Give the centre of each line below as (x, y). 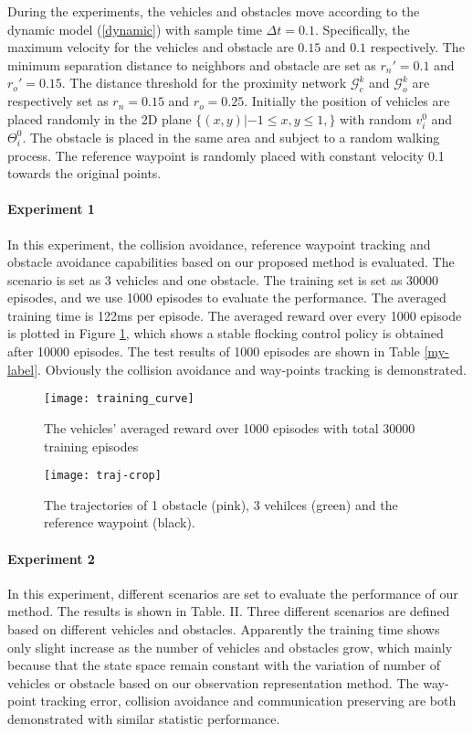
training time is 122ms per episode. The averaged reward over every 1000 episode (235, 315)
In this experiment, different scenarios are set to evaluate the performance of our (233, 593)
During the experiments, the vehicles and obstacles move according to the (214, 11)
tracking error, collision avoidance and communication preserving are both (248, 701)
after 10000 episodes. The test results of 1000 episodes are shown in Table (214, 351)
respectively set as (58, 101)
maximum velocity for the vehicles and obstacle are (151, 47)
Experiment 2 (51, 558)
